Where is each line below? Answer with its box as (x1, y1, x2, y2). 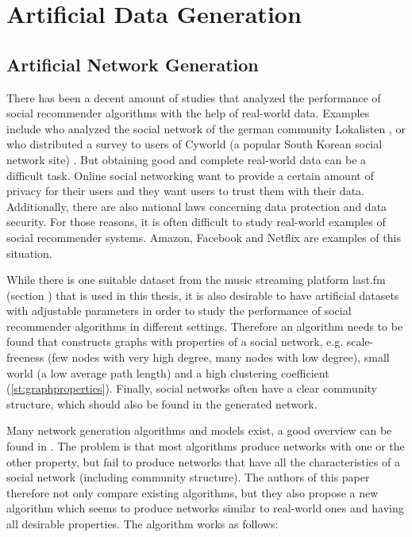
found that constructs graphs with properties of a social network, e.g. (6, 333, 344, 350)
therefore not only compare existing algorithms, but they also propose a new (6, 484, 379, 501)
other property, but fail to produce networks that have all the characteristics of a (6, 453, 400, 470)
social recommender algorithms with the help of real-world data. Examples (6, 105, 370, 121)
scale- (346, 333, 374, 350)
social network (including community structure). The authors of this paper (6, 469, 370, 485)
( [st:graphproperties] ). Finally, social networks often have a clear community (6, 380, 378, 397)
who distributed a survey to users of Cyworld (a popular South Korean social (6, 136, 383, 152)
